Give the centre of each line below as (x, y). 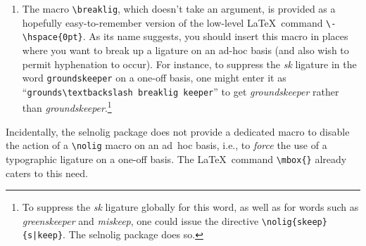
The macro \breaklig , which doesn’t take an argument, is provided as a (179, 8)
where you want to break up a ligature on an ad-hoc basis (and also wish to (185, 50)
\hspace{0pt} (52, 38)
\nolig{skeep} (294, 222)
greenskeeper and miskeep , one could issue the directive (140, 220)
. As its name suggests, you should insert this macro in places (215, 36)
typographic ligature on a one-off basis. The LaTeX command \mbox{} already (176, 158)
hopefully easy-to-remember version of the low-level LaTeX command (172, 22)
